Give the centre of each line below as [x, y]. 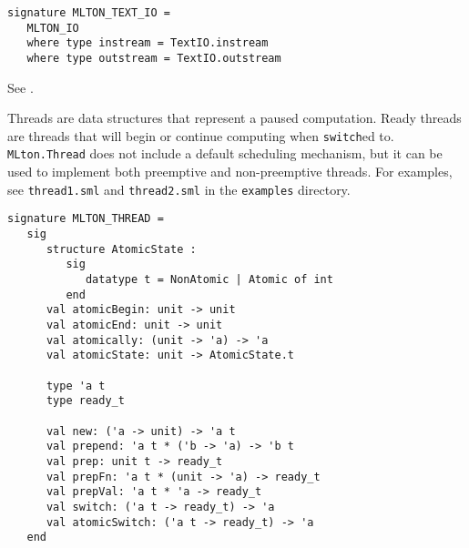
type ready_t [85, 401]
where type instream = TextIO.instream [148, 43]
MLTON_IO [53, 28]
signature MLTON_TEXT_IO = [89, 13]
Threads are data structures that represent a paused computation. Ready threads [234, 118]
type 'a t [76, 386]
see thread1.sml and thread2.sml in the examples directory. [179, 189]
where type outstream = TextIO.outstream [154, 58]
